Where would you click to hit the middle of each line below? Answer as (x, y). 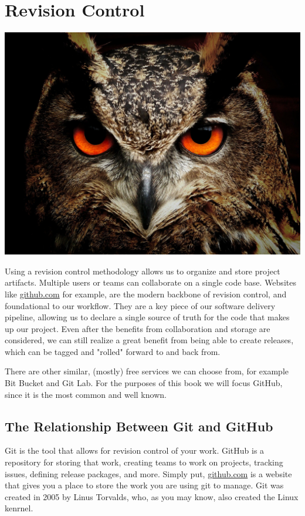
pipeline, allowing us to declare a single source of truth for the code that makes (147, 317)
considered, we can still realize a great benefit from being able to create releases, (149, 340)
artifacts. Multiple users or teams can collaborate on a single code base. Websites (150, 282)
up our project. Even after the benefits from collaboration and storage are (138, 328)
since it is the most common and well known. (86, 394)
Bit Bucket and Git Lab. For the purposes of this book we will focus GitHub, (144, 383)
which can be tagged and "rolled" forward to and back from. (113, 351)
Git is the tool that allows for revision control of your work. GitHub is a (135, 450)
